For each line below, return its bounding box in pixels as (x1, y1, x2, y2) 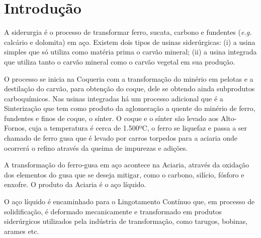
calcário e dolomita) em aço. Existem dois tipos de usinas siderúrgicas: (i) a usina (4, 36, 255, 47)
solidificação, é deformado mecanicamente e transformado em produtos (4, 206, 222, 216)
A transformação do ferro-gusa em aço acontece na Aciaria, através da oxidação (4, 159, 249, 170)
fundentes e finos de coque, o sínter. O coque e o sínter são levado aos (4, 112, 219, 123)
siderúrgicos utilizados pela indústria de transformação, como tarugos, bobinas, (4, 216, 248, 226)
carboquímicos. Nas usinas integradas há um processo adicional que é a (4, 93, 223, 103)
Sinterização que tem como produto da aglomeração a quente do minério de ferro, (4, 103, 255, 113)
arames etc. (4, 225, 39, 236)
